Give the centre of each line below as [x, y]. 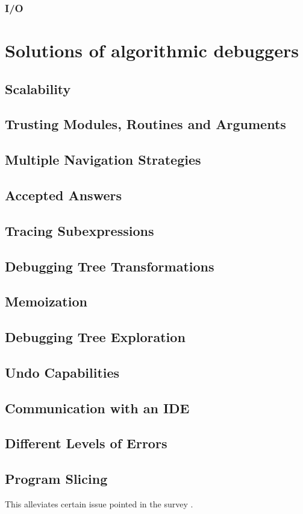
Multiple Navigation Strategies [103, 160]
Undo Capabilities [62, 372]
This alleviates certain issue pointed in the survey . [99, 504]
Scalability [38, 88]
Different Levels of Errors [86, 443]
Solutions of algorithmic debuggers [152, 50]
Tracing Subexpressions [80, 230]
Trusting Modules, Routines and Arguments [145, 124]
